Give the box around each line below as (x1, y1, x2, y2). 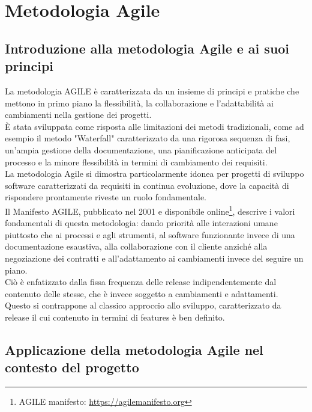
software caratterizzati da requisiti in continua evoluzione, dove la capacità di (5, 179, 289, 191)
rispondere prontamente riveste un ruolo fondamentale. (5, 191, 206, 203)
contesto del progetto (5, 358, 139, 377)
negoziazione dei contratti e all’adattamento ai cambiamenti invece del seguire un (5, 251, 304, 264)
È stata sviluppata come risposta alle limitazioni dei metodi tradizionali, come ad (5, 120, 304, 132)
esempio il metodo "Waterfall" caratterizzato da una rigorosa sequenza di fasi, (5, 132, 290, 144)
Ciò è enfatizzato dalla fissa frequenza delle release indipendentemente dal (5, 275, 277, 288)
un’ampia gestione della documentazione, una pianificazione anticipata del (5, 143, 277, 156)
